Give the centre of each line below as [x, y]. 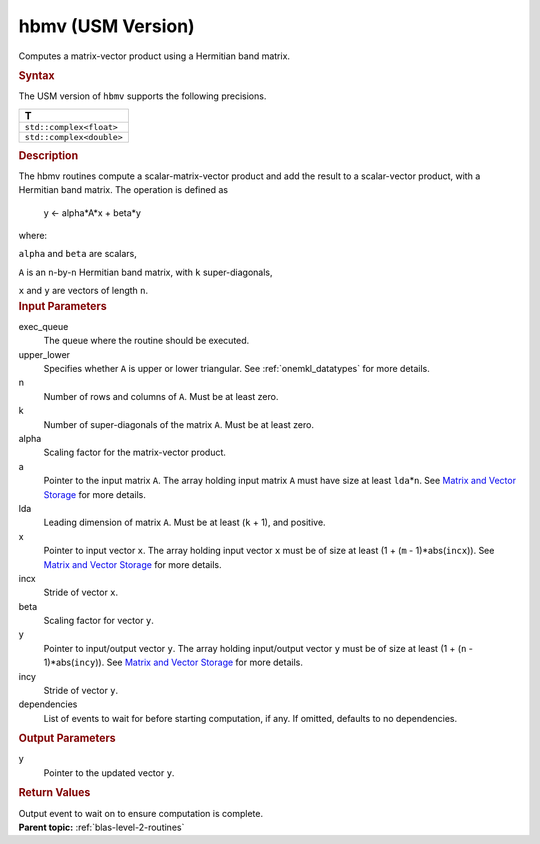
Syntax [36, 75]
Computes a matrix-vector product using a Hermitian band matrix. [154, 56]
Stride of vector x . [81, 592]
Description [48, 155]
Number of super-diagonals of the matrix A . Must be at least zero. [179, 424]
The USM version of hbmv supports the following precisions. [142, 96]
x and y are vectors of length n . [83, 291]
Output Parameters [67, 738]
